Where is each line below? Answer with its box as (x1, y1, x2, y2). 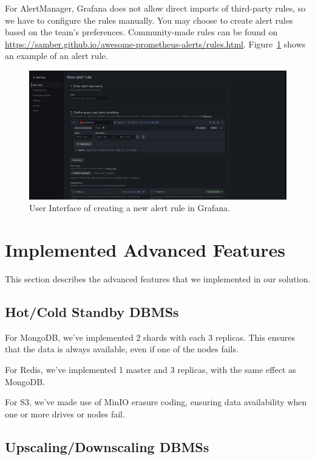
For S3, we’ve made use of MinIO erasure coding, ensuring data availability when (5, 396, 307, 408)
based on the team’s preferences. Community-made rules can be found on (5, 26, 278, 38)
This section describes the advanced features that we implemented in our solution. (5, 273, 311, 285)
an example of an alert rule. (5, 49, 108, 62)
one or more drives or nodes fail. (5, 407, 125, 420)
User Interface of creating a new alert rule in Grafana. (29, 201, 230, 214)
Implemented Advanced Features (5, 237, 285, 262)
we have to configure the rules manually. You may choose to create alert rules (5, 13, 293, 26)
